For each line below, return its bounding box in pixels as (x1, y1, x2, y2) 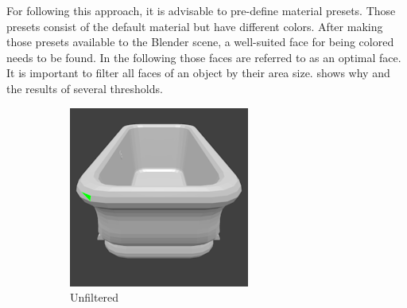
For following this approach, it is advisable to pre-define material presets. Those (6, 2, 396, 18)
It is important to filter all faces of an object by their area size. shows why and (6, 64, 390, 81)
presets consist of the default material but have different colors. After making (6, 18, 383, 34)
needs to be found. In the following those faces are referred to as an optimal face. (6, 49, 401, 65)
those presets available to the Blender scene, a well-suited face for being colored (6, 33, 394, 50)
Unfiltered (70, 289, 119, 306)
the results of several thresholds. (6, 80, 163, 96)
